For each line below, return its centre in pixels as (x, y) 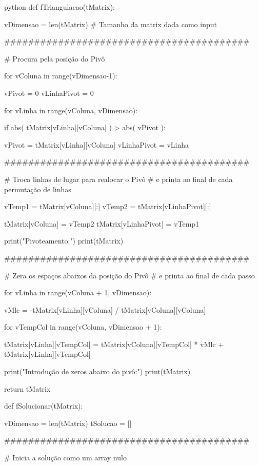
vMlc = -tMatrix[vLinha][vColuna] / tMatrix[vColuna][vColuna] (105, 309)
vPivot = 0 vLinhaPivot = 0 (49, 93)
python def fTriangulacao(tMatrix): (59, 7)
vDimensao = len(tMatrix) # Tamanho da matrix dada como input (111, 24)
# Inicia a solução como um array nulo (65, 458)
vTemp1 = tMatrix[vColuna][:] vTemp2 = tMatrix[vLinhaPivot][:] (108, 206)
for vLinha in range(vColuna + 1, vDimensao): (78, 292)
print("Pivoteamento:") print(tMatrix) (64, 241)
